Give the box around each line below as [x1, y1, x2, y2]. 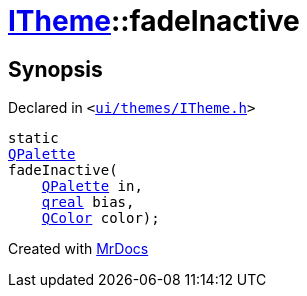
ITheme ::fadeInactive [8, 4, 300, 38]
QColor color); [41, 210, 160, 227]
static [8, 130, 59, 147]
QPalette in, [41, 178, 143, 195]
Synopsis [8, 56, 103, 82]
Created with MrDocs [8, 240, 149, 258]
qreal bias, [41, 194, 135, 211]
